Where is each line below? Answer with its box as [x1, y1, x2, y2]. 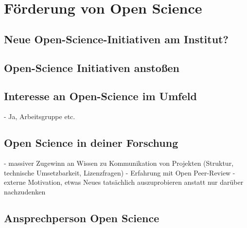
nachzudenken [4, 186, 46, 196]
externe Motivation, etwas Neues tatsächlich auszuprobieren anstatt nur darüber [4, 177, 244, 187]
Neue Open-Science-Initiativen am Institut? [4, 31, 229, 46]
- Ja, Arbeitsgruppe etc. [4, 111, 75, 122]
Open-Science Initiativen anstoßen [4, 60, 179, 75]
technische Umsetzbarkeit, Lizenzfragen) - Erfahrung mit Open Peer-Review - [4, 167, 235, 177]
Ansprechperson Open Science [4, 210, 159, 225]
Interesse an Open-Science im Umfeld [4, 88, 197, 104]
